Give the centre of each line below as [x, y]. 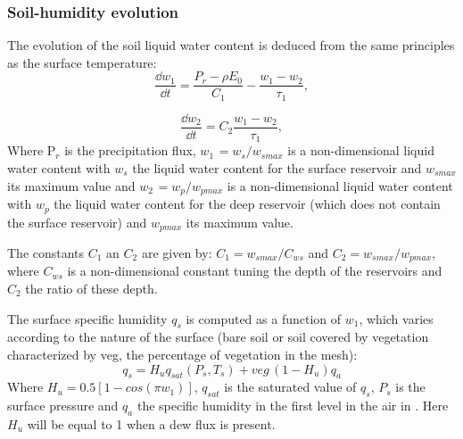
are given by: [177, 252]
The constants [46, 252]
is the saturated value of [290, 387]
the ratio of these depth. [91, 289]
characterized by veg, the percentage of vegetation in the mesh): [182, 355]
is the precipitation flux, [130, 150]
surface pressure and [63, 406]
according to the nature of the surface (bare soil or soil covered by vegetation [218, 337]
